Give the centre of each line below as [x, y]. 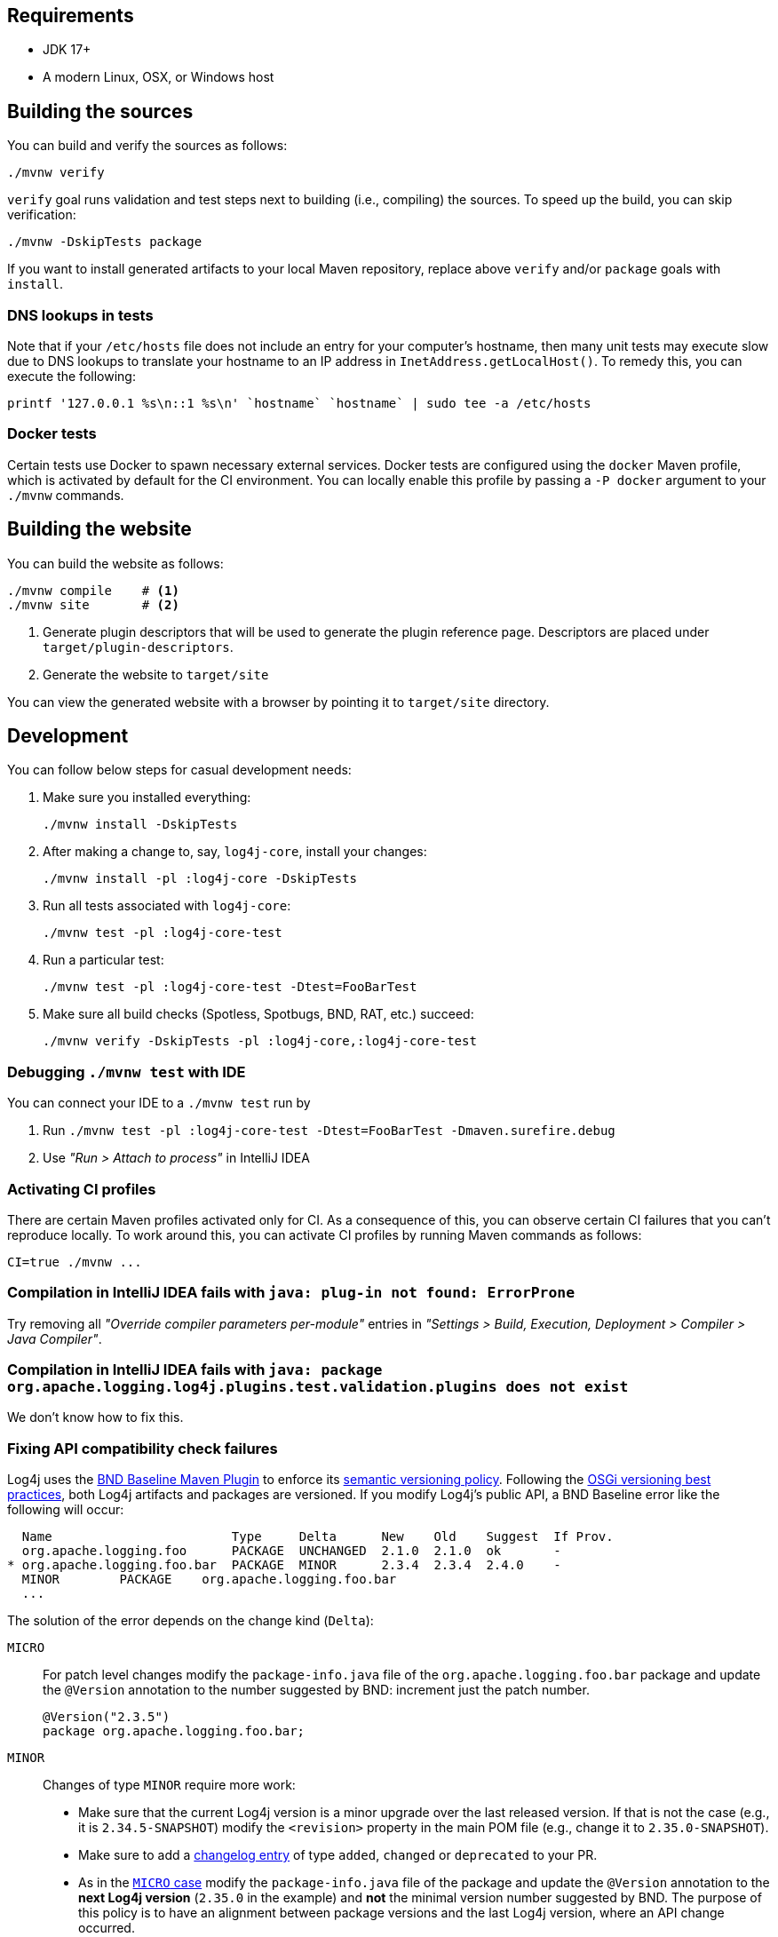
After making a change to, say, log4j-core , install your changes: [235, 852]
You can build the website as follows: [115, 563]
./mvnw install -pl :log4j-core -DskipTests [200, 879]
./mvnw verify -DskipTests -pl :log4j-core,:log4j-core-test [260, 1041]
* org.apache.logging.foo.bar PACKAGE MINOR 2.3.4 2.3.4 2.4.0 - [284, 1565]
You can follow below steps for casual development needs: [179, 770]
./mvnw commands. [66, 495]
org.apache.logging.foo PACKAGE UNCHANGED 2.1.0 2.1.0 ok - [291, 1551]
